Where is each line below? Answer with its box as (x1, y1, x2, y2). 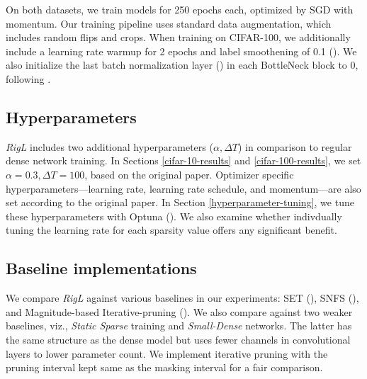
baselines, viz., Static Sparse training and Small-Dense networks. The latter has (6, 318, 352, 333)
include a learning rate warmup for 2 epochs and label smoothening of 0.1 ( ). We (6, 43, 357, 58)
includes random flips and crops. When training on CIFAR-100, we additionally (6, 30, 351, 45)
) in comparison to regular (238, 139, 352, 154)
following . (6, 71, 51, 86)
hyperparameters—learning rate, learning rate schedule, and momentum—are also (6, 181, 361, 196)
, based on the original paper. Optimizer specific (84, 166, 294, 181)
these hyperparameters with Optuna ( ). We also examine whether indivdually (6, 208, 342, 223)
